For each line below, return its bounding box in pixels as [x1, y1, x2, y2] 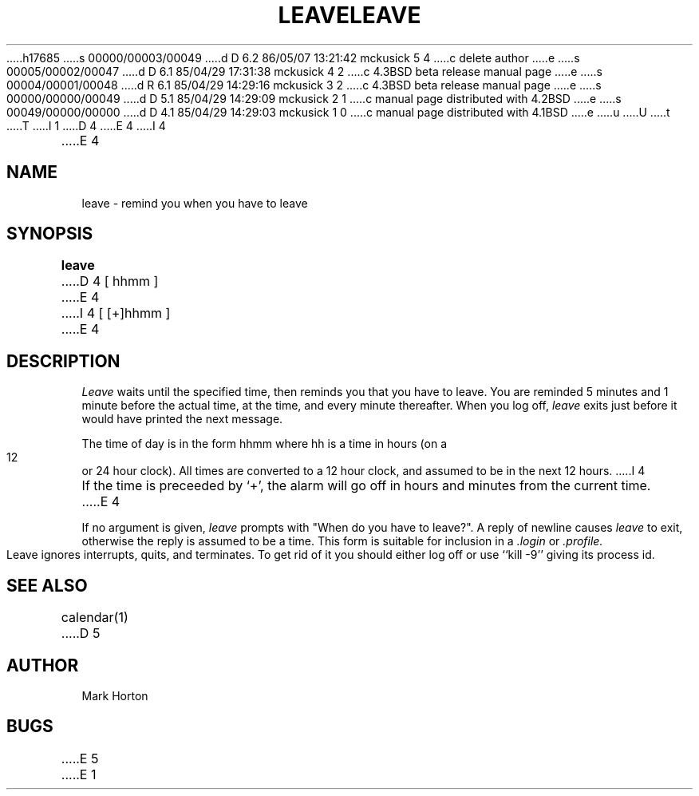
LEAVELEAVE [278, 2, 421, 29]
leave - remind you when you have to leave [81, 196, 308, 210]
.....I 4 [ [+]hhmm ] [61, 305, 171, 322]
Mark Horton [81, 688, 148, 703]
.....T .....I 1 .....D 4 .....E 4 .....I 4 [6, 118, 166, 133]
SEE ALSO [6, 575, 88, 596]
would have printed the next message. [81, 412, 283, 426]
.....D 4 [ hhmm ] [61, 273, 159, 290]
